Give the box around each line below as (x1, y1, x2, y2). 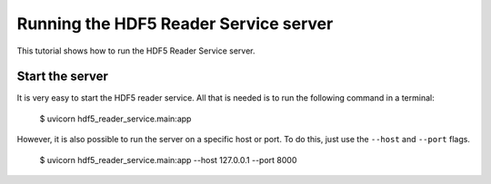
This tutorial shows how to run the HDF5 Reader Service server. (16, 45, 256, 56)
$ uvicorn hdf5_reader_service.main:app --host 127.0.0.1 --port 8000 (39, 154, 297, 165)
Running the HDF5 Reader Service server (16, 14, 334, 34)
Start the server (16, 69, 109, 84)
